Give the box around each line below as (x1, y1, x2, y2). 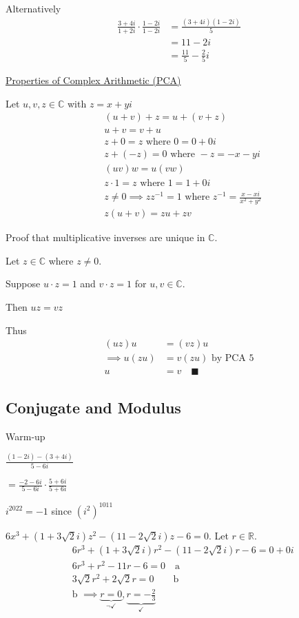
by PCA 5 (211, 353, 254, 364)
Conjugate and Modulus (6, 396, 181, 418)
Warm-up (6, 429, 45, 443)
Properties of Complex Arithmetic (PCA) (6, 73, 181, 87)
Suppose (6, 276, 41, 291)
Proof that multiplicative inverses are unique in (6, 230, 205, 245)
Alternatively (6, 1, 61, 15)
